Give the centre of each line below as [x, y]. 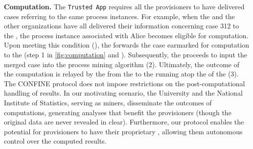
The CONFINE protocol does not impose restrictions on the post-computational [125, 83]
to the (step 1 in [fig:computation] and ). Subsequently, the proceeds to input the [126, 55]
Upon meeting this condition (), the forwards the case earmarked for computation [126, 45]
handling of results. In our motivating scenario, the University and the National [123, 93]
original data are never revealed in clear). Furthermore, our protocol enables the [124, 122]
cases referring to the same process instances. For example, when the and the [119, 16]
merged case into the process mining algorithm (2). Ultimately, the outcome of [122, 64]
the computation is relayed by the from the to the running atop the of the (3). [121, 74]
